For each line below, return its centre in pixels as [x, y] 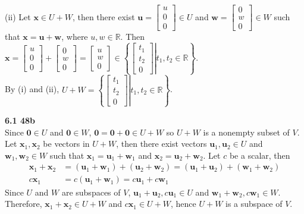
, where [75, 37]
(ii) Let [18, 16]
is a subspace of [254, 204]
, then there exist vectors [162, 144]
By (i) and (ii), [32, 89]
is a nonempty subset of [246, 132]
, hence [184, 204]
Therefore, [23, 204]
